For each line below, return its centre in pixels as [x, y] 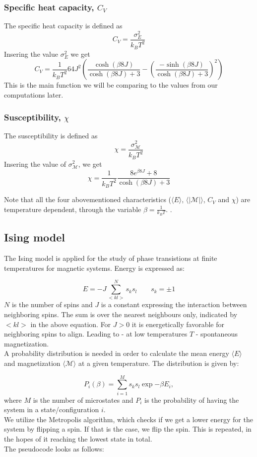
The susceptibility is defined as [51, 135]
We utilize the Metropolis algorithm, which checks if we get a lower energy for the [128, 419]
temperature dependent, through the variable [73, 209]
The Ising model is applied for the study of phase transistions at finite [111, 258]
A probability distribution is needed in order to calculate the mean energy [117, 353]
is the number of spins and [52, 304]
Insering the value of [35, 164]
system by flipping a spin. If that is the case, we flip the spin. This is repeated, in [128, 429]
